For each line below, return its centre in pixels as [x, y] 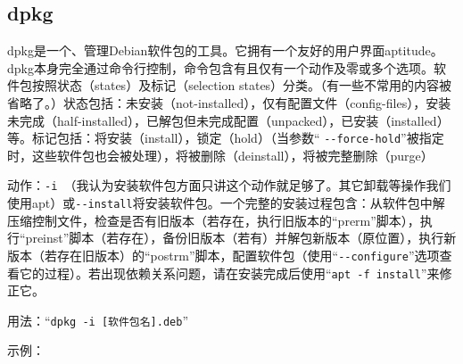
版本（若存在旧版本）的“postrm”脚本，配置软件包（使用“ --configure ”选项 [223, 255]
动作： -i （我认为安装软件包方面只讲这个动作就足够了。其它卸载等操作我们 [229, 185]
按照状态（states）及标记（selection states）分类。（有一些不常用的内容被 [242, 85]
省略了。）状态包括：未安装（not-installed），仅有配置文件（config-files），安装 [229, 102]
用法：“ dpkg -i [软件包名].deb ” [98, 320]
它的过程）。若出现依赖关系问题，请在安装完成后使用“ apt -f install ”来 [229, 273]
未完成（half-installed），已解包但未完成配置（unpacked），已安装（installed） [228, 120]
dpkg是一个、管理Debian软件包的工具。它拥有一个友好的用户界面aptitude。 [225, 50]
